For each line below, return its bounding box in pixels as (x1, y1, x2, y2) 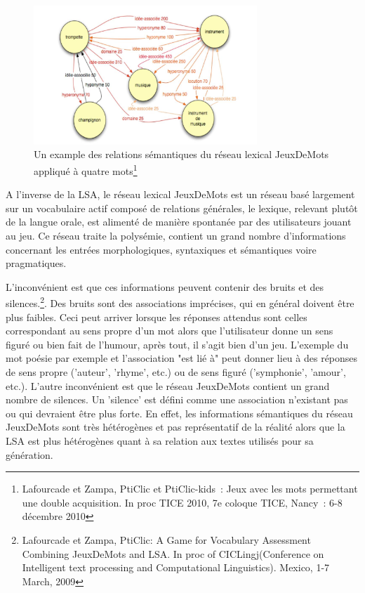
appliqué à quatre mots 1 (34, 162, 138, 178)
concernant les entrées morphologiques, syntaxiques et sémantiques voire (6, 242, 317, 256)
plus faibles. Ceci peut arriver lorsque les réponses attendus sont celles (6, 309, 307, 324)
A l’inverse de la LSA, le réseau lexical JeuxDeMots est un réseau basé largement (6, 187, 355, 202)
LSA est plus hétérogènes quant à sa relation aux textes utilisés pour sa (6, 434, 314, 448)
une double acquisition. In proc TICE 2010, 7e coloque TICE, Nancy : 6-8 (22, 495, 343, 509)
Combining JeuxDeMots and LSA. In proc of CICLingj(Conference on (22, 546, 324, 561)
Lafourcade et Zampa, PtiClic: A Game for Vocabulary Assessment (22, 532, 311, 547)
